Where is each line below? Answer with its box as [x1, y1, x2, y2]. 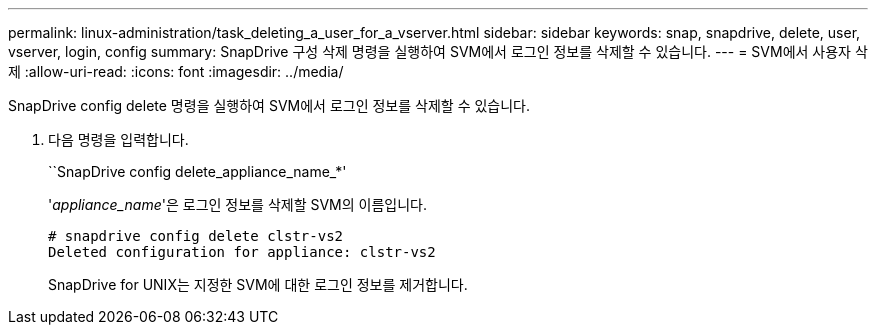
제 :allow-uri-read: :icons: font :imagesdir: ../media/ [8, 63, 344, 80]
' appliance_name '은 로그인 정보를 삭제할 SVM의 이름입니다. [48, 196, 428, 213]
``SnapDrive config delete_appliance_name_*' [48, 163, 347, 180]
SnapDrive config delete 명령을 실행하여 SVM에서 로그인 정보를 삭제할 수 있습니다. [8, 97, 530, 114]
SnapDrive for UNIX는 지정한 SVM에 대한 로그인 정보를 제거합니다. [48, 276, 468, 293]
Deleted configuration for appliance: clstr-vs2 [48, 244, 436, 260]
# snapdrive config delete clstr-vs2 [48, 228, 344, 244]
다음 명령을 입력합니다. [48, 131, 189, 148]
